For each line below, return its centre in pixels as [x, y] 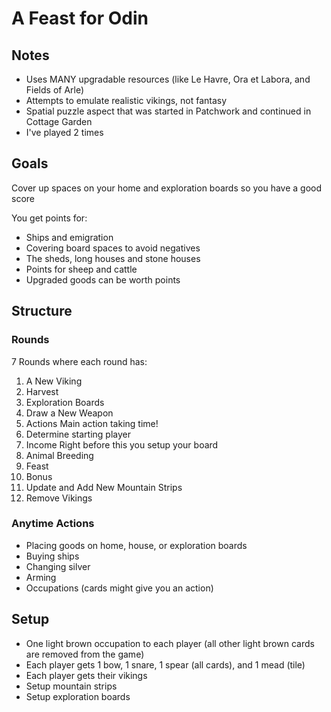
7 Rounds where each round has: [79, 361]
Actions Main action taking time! [92, 423]
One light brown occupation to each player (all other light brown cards [170, 643]
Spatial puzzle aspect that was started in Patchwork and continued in [168, 111]
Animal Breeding [59, 455]
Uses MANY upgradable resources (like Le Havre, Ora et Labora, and [168, 79]
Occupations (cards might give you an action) [119, 588]
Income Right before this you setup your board [122, 444]
